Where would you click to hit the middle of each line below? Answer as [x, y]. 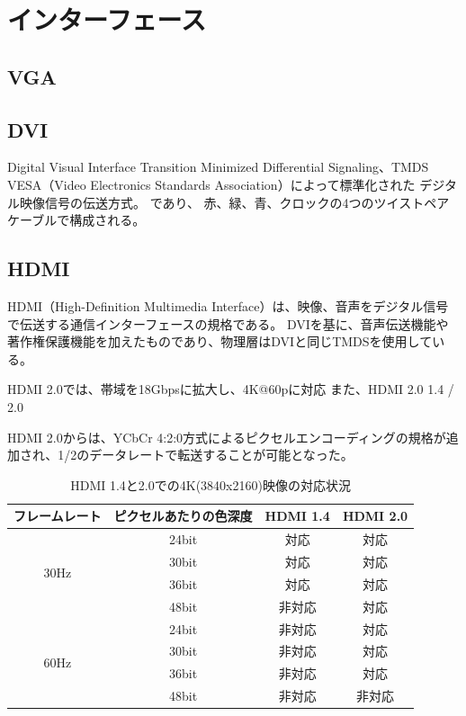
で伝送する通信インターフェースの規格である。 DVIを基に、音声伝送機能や [228, 323]
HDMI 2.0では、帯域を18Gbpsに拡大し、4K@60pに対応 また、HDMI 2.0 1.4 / [231, 389]
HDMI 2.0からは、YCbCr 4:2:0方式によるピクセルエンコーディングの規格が [227, 437]
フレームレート [58, 516]
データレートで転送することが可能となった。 [221, 455]
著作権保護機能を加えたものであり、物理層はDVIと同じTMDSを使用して [220, 341]
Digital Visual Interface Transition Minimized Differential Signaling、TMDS [218, 167]
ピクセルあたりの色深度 [183, 516]
